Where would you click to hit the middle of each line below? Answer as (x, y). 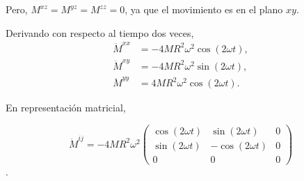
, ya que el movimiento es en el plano (204, 9)
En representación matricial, (66, 108)
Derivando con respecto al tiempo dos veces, (100, 32)
